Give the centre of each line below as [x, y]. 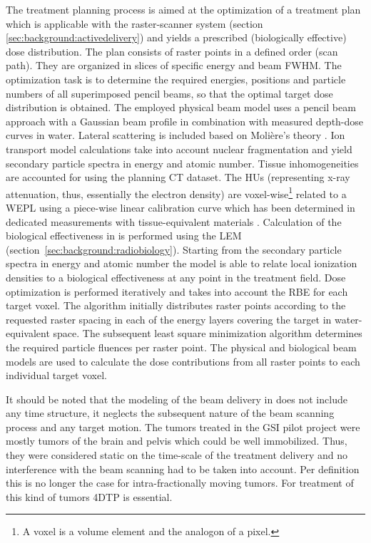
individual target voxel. [57, 375]
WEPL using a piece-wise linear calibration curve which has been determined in [181, 207]
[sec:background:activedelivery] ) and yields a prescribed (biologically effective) [176, 37]
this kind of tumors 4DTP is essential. [89, 496]
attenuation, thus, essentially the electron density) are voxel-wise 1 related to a [176, 192]
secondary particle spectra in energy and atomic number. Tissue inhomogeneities [182, 163]
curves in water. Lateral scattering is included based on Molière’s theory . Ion [176, 135]
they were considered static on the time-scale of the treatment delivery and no [177, 455]
